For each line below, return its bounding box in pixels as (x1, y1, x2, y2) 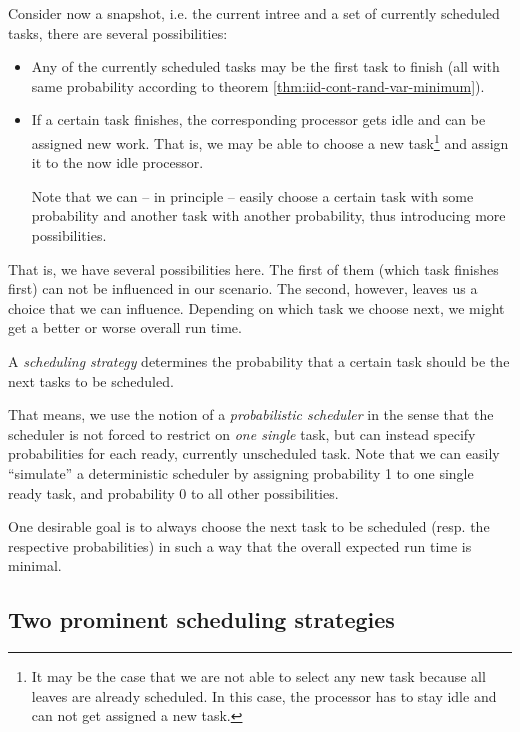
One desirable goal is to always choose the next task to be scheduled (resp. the (8, 516, 490, 537)
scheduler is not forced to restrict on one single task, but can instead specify (8, 423, 476, 444)
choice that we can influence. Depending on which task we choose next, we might (8, 297, 505, 318)
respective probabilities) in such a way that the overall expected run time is (8, 535, 472, 556)
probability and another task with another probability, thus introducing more (31, 205, 506, 226)
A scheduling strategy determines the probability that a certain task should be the (8, 350, 510, 371)
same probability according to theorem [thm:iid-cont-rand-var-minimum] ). (31, 75, 485, 96)
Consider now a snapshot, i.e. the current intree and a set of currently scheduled (8, 3, 500, 23)
